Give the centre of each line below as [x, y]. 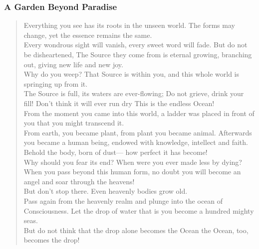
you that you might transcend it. [74, 123]
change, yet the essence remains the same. [88, 35]
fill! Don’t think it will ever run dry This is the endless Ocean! [119, 103]
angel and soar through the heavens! [79, 181]
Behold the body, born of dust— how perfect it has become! [116, 152]
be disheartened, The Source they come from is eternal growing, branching [138, 54]
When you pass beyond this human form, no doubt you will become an [132, 172]
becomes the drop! [52, 240]
